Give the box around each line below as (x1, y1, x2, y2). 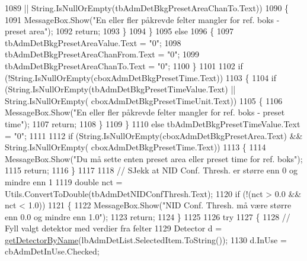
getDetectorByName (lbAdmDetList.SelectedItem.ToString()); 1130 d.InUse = (5, 233, 287, 246)
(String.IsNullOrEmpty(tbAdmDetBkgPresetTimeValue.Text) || (5, 83, 236, 95)
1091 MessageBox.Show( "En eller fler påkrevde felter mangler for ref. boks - (5, 13, 280, 25)
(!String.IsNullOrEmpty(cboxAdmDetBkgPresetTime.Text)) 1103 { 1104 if (5, 71, 277, 83)
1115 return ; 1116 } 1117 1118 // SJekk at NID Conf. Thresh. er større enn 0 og (5, 164, 298, 176)
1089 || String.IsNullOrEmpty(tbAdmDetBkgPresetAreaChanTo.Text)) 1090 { (5, 2, 289, 14)
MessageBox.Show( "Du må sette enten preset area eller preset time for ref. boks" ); (5, 152, 303, 165)
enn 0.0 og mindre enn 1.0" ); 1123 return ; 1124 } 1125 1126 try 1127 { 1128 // (5, 210, 290, 223)
